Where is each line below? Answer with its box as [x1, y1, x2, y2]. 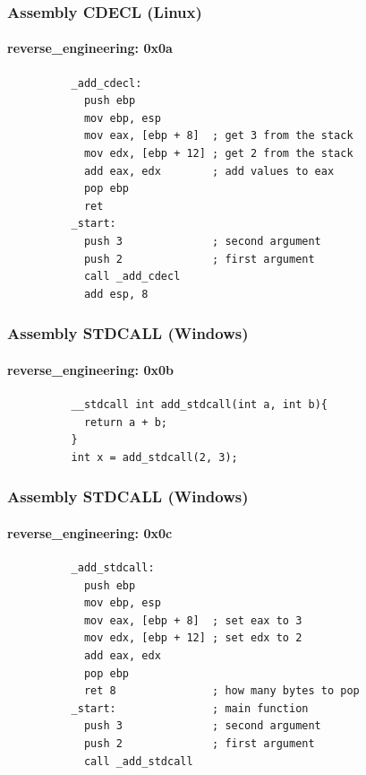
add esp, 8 [83, 287, 149, 300]
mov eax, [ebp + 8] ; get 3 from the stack [83, 129, 353, 143]
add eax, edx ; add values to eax [83, 164, 335, 178]
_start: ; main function [71, 701, 309, 715]
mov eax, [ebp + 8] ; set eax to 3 [83, 614, 302, 627]
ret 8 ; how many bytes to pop [83, 684, 360, 698]
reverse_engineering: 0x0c [7, 523, 173, 542]
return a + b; [83, 415, 167, 429]
